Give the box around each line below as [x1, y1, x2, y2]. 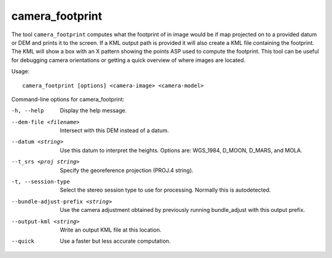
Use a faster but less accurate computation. [60, 237, 171, 245]
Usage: [11, 68, 30, 75]
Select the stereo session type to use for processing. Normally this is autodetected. [60, 186, 271, 193]
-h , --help [11, 107, 44, 114]
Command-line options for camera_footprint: [11, 95, 125, 103]
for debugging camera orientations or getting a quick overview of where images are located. [11, 56, 246, 64]
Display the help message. [60, 107, 127, 114]
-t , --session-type [11, 178, 70, 186]
